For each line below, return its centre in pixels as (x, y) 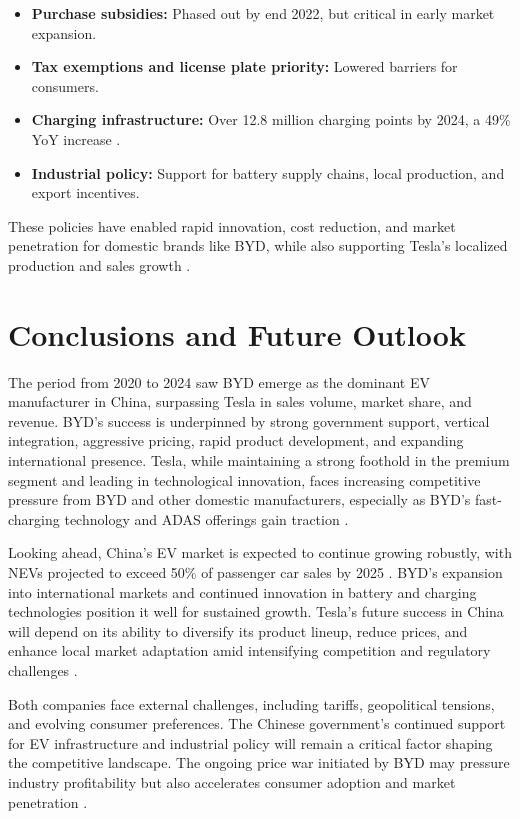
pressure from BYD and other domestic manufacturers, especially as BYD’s (239, 499)
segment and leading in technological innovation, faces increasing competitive (244, 479)
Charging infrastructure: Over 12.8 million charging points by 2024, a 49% (271, 119)
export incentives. (85, 192)
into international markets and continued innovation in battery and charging (242, 591)
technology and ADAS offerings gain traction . (206, 518)
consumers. (65, 85)
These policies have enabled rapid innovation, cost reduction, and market (232, 225)
